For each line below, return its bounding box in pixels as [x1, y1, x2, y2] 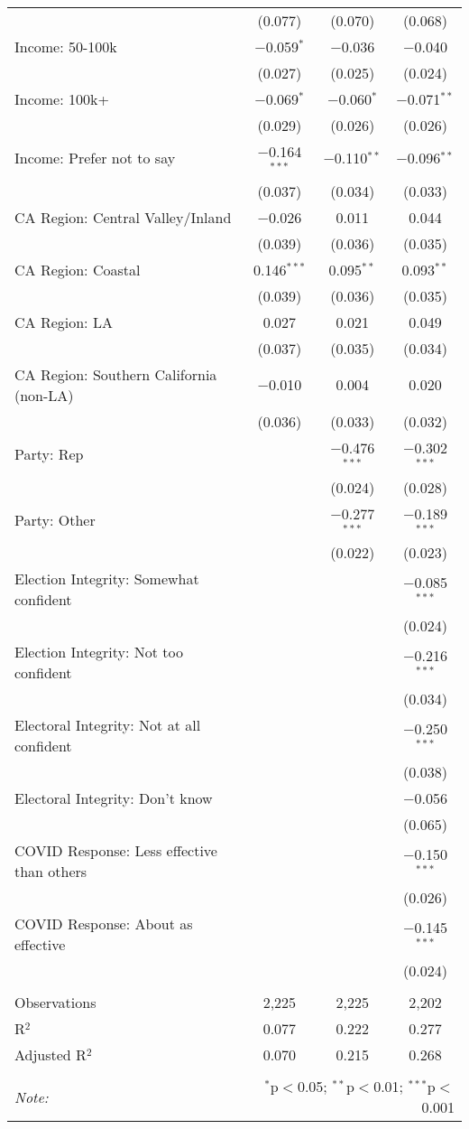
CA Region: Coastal [14, 258, 141, 280]
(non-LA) [14, 384, 74, 406]
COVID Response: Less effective [14, 840, 217, 862]
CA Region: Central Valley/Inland [14, 206, 232, 228]
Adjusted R [14, 1044, 87, 1066]
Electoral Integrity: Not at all [14, 714, 201, 736]
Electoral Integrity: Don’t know [14, 788, 213, 809]
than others [14, 861, 87, 882]
